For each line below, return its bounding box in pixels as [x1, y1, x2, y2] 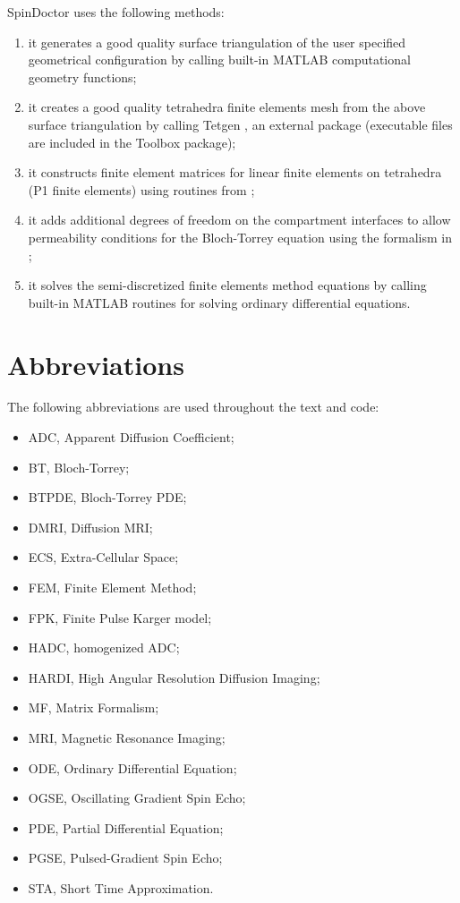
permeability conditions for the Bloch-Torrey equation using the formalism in [28, 227, 452, 246]
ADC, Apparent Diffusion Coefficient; [28, 428, 234, 447]
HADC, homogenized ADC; [28, 638, 180, 657]
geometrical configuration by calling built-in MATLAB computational [28, 50, 411, 69]
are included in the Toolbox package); [28, 132, 236, 151]
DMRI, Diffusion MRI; [28, 517, 153, 536]
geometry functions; [28, 67, 137, 86]
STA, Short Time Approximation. [28, 878, 214, 897]
